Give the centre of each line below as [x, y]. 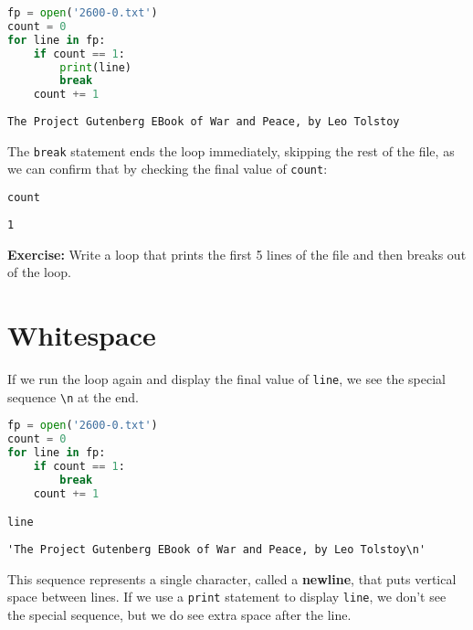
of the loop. [40, 272]
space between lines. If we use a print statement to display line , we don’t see [227, 597]
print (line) [96, 67]
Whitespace [82, 335]
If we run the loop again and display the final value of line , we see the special [227, 378]
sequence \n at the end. [73, 396]
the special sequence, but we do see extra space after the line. [179, 614]
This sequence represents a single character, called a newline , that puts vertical [232, 578]
